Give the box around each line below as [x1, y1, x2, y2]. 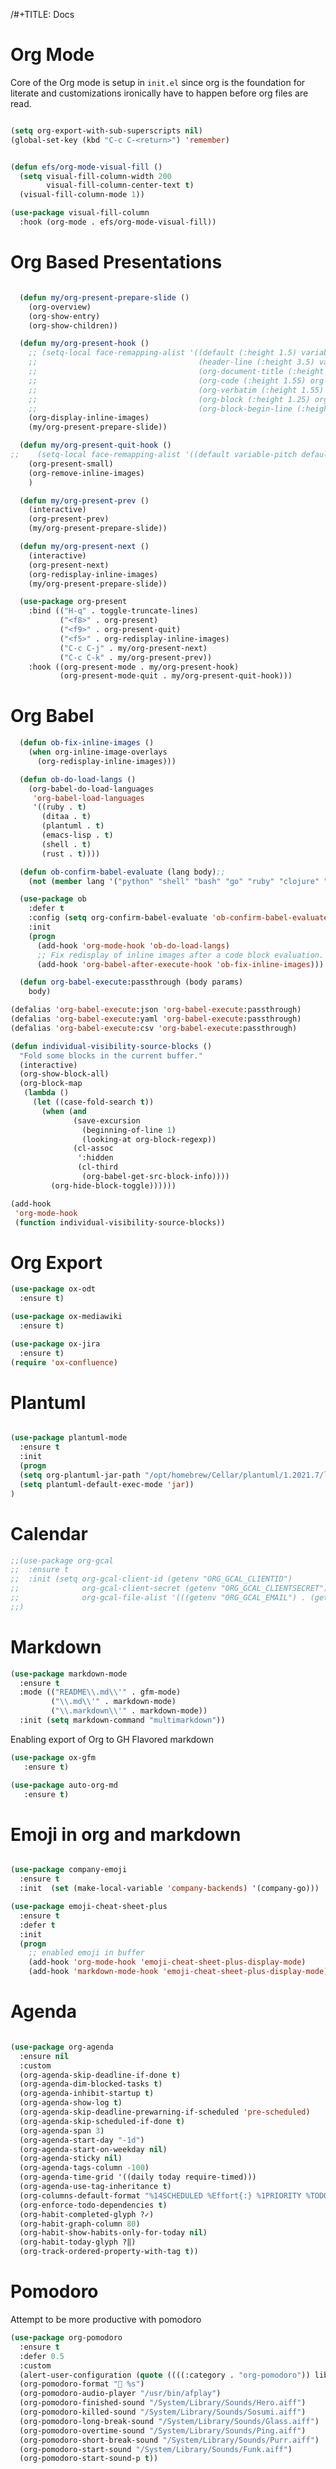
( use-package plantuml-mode [10, 1433, 128, 1443]
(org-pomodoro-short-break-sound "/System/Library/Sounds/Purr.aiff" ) [19, 2435, 320, 2445]
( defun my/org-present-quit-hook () [19, 440, 172, 451]
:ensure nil [19, 2051, 70, 2061]
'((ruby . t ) [32, 802, 87, 813]
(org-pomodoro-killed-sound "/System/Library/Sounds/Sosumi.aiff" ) [19, 2407, 307, 2417]
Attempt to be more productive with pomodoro [10, 2314, 202, 2325]
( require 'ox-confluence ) [10, 1357, 118, 1368]
